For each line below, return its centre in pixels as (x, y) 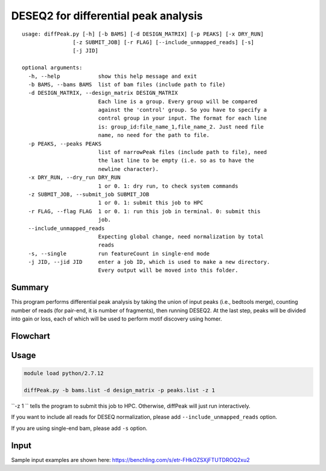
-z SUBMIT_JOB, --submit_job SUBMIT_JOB (89, 194)
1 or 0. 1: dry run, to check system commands (168, 186)
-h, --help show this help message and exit (113, 76)
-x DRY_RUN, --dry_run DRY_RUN (74, 178)
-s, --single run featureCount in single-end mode (119, 253)
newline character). (129, 169)
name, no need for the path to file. (154, 135)
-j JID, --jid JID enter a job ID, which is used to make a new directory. (149, 262)
